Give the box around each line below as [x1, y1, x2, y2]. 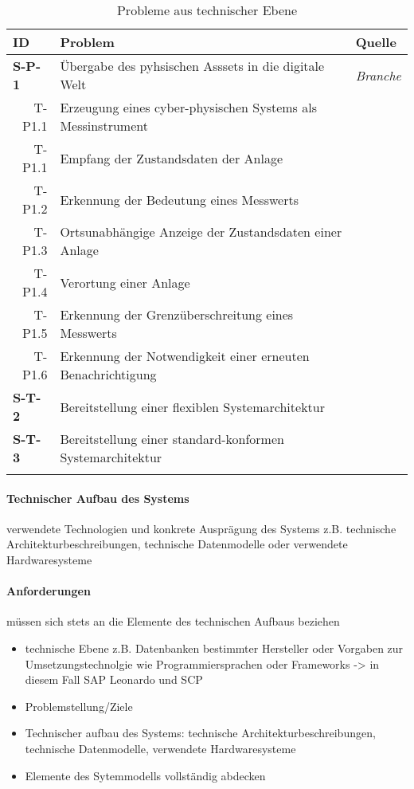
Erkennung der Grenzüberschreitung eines [60, 305, 294, 324]
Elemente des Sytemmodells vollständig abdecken [25, 767, 266, 783]
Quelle [355, 33, 396, 51]
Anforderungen [6, 583, 91, 599]
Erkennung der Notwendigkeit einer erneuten [60, 347, 310, 365]
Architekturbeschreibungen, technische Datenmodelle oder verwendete [6, 536, 348, 552]
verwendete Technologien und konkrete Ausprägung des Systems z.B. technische [6, 520, 396, 536]
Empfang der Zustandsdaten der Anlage [60, 148, 283, 167]
